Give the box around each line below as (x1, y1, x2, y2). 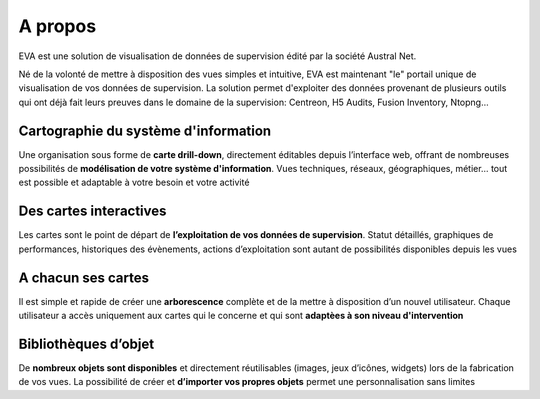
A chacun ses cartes (18, 269, 150, 286)
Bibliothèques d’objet (18, 335, 155, 352)
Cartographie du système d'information (18, 122, 272, 139)
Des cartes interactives (18, 203, 167, 220)
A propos (18, 15, 97, 37)
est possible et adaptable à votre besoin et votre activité (18, 176, 250, 189)
